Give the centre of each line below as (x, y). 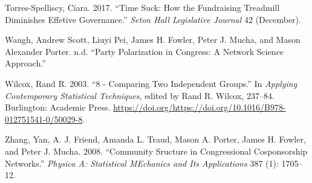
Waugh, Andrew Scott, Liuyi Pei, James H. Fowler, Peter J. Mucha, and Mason (153, 40)
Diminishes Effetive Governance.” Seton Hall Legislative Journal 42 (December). (153, 19)
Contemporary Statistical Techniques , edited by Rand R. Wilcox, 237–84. (140, 95)
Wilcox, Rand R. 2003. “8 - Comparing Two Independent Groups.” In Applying (151, 83)
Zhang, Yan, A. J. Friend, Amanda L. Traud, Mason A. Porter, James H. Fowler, (155, 139)
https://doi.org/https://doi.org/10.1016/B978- (200, 107)
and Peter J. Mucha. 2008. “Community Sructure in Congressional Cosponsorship (156, 151)
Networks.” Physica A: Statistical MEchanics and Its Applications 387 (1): (142, 163)
